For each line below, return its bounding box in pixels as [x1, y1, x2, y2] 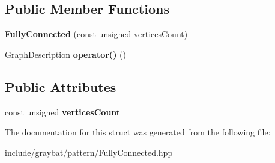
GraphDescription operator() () [5, 48, 126, 60]
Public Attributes [5, 77, 116, 96]
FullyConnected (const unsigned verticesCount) [5, 28, 188, 40]
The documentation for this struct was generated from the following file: [5, 126, 271, 138]
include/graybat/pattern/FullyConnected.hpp [5, 146, 173, 158]
